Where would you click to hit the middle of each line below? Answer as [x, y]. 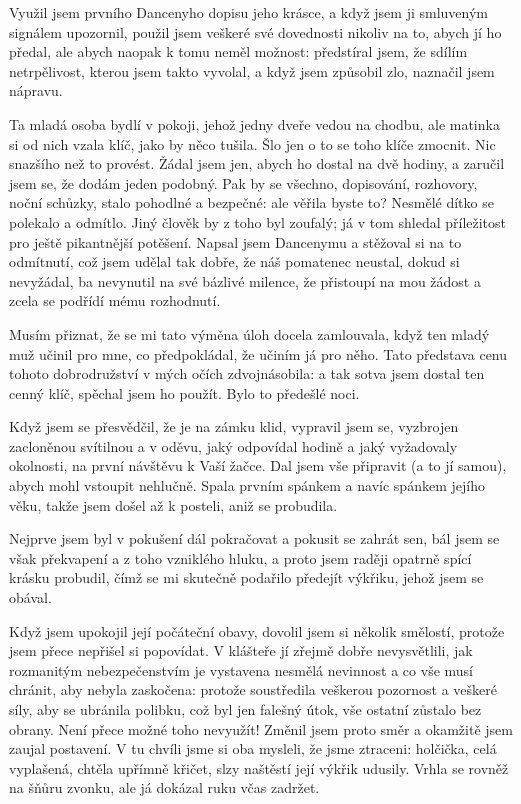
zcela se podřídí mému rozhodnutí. [115, 300]
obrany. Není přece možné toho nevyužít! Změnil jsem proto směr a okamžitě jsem [261, 728]
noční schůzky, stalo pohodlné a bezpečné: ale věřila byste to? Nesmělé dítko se [251, 202]
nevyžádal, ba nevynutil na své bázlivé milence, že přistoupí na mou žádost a [245, 280]
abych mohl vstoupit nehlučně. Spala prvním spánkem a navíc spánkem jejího [247, 485]
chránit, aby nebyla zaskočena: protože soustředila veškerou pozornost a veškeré [253, 689]
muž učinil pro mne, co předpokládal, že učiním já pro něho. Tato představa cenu [258, 353]
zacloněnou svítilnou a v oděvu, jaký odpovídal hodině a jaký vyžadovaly [233, 445]
